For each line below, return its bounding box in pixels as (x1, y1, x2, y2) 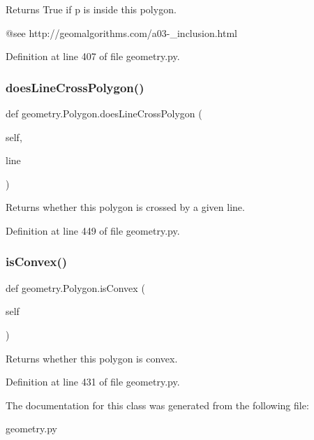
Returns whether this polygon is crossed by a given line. (6, 200, 245, 214)
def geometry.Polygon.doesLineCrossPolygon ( (6, 106, 202, 120)
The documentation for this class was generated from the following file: (6, 397, 309, 412)
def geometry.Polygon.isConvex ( (6, 280, 145, 295)
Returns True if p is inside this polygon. (6, 2, 177, 16)
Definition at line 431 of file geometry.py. (6, 374, 180, 389)
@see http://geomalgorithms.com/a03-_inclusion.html (6, 25, 237, 40)
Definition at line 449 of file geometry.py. (6, 223, 180, 237)
